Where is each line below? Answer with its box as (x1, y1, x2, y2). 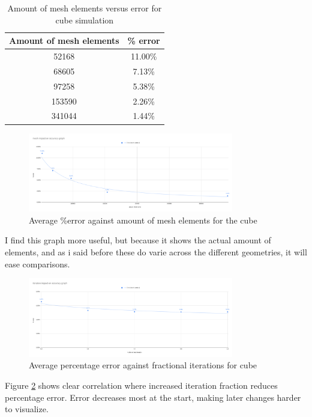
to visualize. (5, 403, 49, 415)
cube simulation (55, 13, 114, 26)
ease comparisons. (5, 257, 70, 270)
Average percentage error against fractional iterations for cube (29, 359, 257, 371)
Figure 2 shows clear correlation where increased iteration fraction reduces (5, 379, 278, 391)
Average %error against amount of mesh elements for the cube (29, 213, 257, 226)
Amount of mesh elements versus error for (7, 2, 162, 14)
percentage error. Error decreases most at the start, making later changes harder (5, 391, 301, 403)
